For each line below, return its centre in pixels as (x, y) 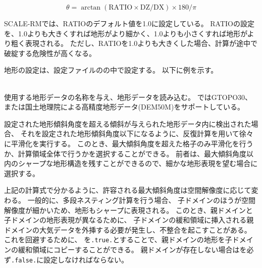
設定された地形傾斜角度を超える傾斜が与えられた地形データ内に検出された (128, 123)
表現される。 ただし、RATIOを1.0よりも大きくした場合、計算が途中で (141, 43)
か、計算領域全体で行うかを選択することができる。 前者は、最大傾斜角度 (125, 153)
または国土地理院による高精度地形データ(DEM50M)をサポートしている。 (124, 107)
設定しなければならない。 (86, 259)
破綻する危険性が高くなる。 (50, 53)
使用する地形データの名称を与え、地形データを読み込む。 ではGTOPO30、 (128, 97)
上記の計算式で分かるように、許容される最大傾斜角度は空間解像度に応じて (128, 190)
